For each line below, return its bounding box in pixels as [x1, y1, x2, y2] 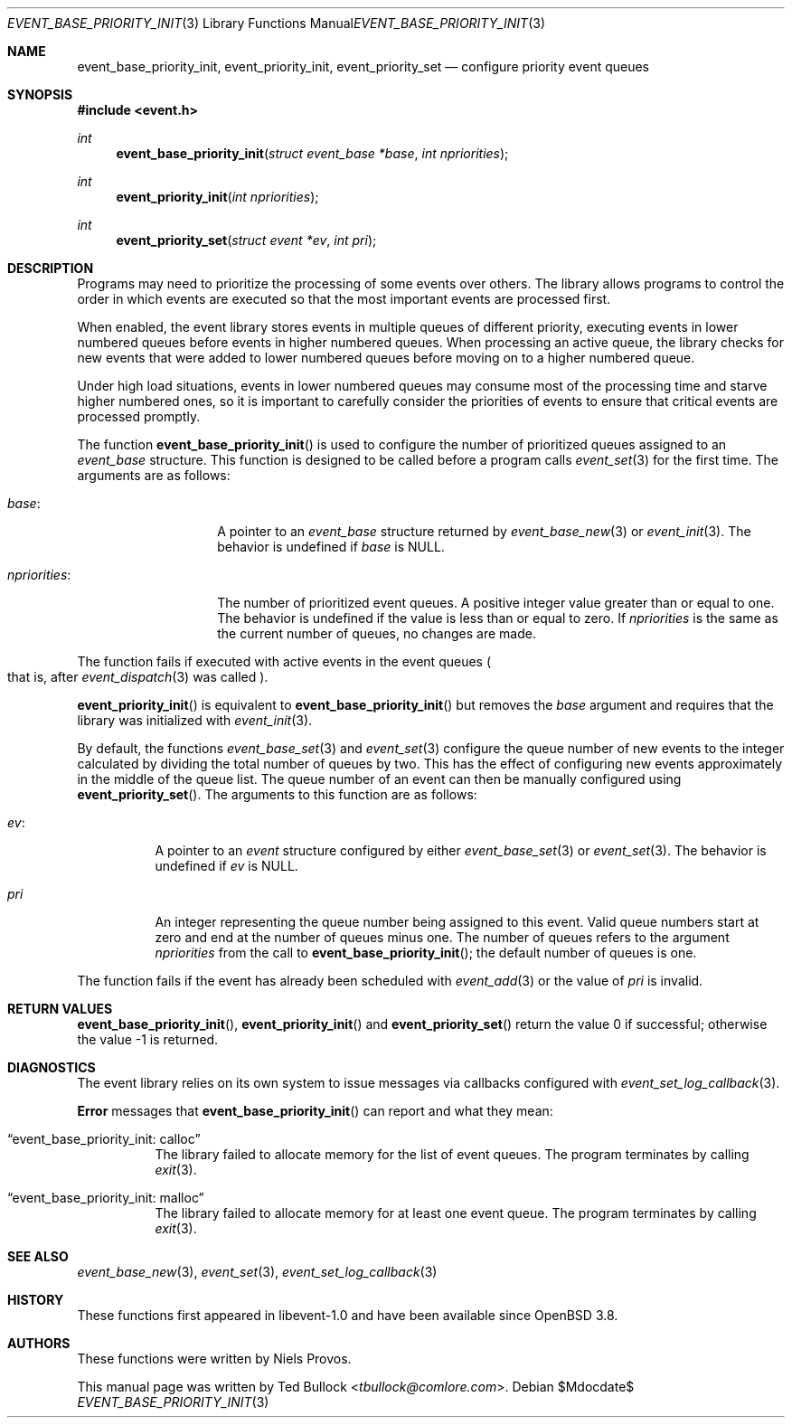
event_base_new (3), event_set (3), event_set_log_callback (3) [77, 1264, 438, 1279]
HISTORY [7, 1292, 64, 1307]
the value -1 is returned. [77, 1032, 219, 1047]
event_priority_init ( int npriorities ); [116, 189, 319, 204]
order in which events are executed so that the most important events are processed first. [77, 291, 611, 307]
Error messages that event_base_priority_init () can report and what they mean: [77, 1103, 553, 1118]
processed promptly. [77, 409, 201, 424]
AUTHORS [7, 1335, 71, 1351]
